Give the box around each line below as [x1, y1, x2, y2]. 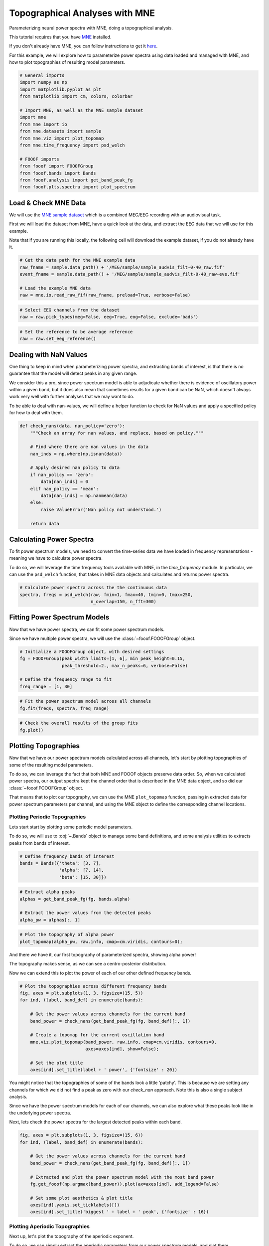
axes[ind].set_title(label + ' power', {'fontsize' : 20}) [30, 1067, 178, 1073]
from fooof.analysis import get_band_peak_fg [19, 177, 133, 183]
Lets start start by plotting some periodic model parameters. [9, 824, 133, 830]
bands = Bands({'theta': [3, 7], [19, 860, 102, 866]
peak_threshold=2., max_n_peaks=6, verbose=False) [61, 663, 188, 668]
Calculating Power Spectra [9, 535, 94, 543]
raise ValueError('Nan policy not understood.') [40, 506, 162, 512]
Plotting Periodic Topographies [9, 813, 86, 820]
